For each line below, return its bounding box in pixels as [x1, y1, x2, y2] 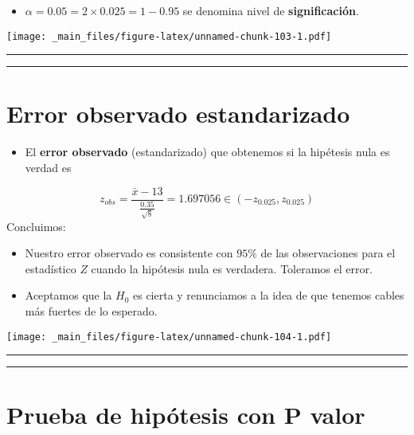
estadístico [25, 260, 76, 276]
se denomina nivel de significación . [182, 2, 359, 18]
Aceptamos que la [25, 287, 112, 304]
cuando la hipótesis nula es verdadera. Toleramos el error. [91, 260, 373, 276]
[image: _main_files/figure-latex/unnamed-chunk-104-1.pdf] [6, 331, 332, 343]
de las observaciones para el [260, 245, 396, 261]
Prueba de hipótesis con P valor [6, 398, 365, 430]
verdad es [25, 159, 72, 175]
